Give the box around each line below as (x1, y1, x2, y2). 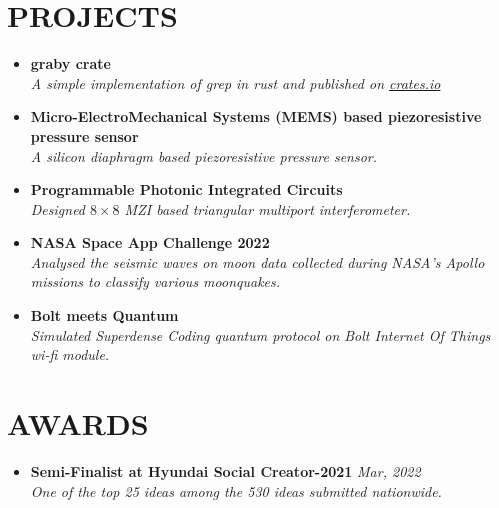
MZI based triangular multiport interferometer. (124, 198, 411, 219)
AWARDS (7, 403, 149, 444)
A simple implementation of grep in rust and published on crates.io (30, 72, 441, 93)
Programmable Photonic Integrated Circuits (30, 179, 343, 200)
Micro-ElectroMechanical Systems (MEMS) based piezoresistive (30, 106, 482, 127)
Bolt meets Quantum (30, 305, 179, 326)
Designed (30, 198, 86, 219)
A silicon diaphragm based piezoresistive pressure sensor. (30, 145, 378, 166)
